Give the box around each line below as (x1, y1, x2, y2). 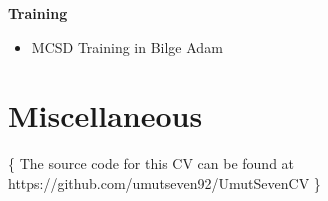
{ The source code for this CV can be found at (8, 153, 295, 174)
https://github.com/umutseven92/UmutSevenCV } (8, 172, 321, 193)
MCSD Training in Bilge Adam (31, 36, 223, 57)
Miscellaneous (8, 95, 203, 136)
